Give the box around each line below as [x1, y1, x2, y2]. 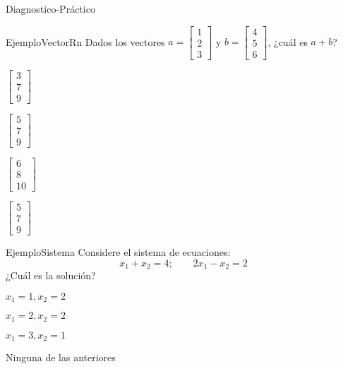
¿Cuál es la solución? [6, 268, 96, 283]
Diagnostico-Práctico [6, 1, 95, 16]
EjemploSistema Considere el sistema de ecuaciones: [6, 245, 231, 259]
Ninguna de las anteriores [6, 350, 116, 365]
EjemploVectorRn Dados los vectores [6, 34, 165, 49]
